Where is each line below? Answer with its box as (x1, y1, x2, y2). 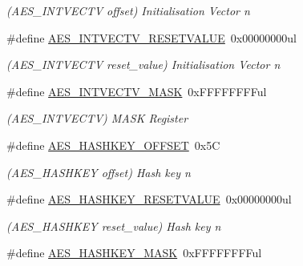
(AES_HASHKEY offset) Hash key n (6, 163, 191, 180)
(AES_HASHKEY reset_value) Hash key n (6, 217, 221, 234)
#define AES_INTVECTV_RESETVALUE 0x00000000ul (6, 29, 297, 46)
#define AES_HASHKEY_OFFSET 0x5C (6, 136, 220, 153)
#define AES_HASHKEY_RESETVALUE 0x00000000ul (6, 191, 292, 208)
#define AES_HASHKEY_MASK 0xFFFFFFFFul (6, 244, 262, 261)
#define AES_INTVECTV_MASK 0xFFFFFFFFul (6, 83, 267, 99)
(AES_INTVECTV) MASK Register (6, 110, 188, 127)
